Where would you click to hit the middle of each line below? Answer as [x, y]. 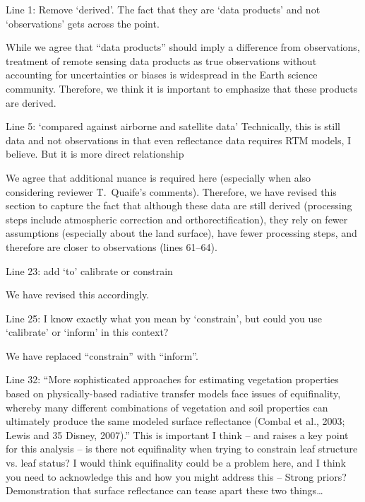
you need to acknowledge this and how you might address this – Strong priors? [176, 476]
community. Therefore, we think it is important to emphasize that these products [182, 88]
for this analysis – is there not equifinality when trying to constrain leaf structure [182, 449]
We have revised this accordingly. [78, 294]
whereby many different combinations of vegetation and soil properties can [167, 407]
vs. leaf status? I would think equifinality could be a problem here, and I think [176, 463]
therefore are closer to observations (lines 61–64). [112, 246]
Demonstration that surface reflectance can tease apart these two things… [164, 490]
